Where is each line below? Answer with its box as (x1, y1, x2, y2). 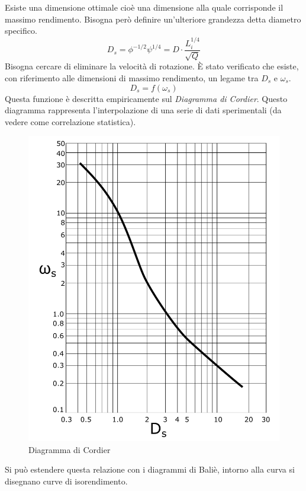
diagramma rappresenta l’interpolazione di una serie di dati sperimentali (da (5, 104, 282, 116)
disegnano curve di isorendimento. (5, 474, 128, 487)
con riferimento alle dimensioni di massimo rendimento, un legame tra (5, 72, 259, 84)
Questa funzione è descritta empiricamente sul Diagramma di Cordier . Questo (5, 92, 288, 104)
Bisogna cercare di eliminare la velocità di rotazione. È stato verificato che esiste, (5, 60, 299, 72)
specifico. (5, 24, 37, 37)
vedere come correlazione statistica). (5, 115, 136, 127)
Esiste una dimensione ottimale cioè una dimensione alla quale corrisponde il (5, 1, 284, 13)
